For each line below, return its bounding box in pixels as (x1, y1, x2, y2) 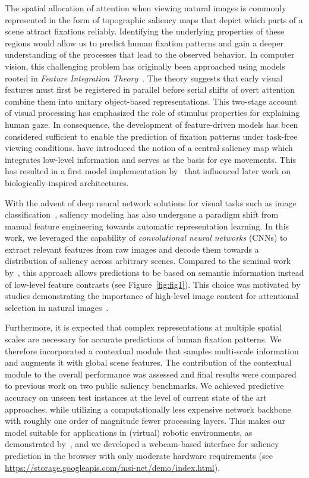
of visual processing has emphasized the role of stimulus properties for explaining (5, 106, 300, 119)
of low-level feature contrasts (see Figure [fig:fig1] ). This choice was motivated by (5, 278, 301, 290)
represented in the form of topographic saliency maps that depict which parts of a (5, 13, 303, 26)
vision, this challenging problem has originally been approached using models (5, 59, 285, 72)
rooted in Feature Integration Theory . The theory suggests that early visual (5, 71, 283, 84)
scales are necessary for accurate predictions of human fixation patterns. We (5, 333, 282, 345)
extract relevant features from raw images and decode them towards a (5, 243, 259, 255)
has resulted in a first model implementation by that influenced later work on (5, 165, 291, 177)
